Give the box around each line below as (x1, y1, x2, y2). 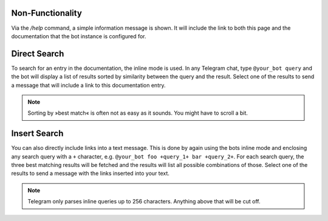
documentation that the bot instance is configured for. (11, 32, 146, 39)
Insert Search (11, 128, 64, 139)
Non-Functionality (11, 8, 82, 18)
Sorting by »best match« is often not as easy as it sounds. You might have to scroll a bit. (27, 109, 248, 117)
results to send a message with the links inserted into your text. (11, 170, 170, 177)
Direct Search (11, 49, 64, 59)
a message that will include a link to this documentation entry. (11, 81, 166, 89)
